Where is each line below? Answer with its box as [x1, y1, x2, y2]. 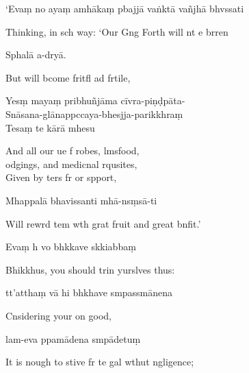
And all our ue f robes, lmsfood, [5, 143, 140, 158]
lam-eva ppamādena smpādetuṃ [5, 331, 141, 346]
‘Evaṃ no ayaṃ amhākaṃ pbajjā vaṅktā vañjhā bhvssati [5, 1, 244, 15]
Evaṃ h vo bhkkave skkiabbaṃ [5, 239, 136, 254]
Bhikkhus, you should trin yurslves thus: [5, 262, 175, 276]
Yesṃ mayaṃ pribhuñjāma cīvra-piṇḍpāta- [5, 93, 185, 108]
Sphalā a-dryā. [5, 47, 66, 62]
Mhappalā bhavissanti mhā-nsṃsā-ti [5, 193, 157, 207]
